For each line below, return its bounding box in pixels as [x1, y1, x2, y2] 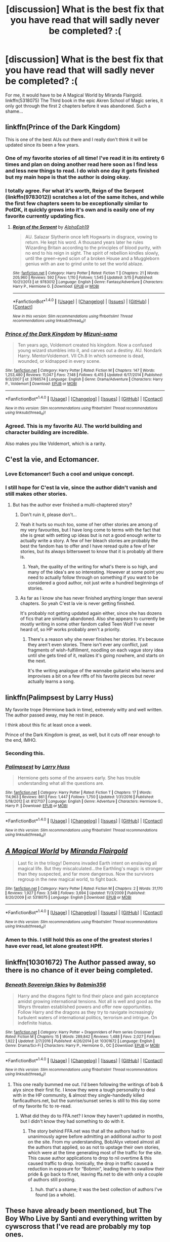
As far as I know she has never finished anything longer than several [20, 595, 163, 601]
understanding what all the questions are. [17, 780, 105, 786]
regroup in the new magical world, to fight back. [17, 876, 118, 882]
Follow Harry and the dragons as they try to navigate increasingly [17, 1009, 154, 1015]
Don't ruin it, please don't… [20, 511, 77, 518]
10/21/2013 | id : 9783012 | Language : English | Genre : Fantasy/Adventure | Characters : [12, 279, 164, 285]
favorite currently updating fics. [5, 212, 86, 219]
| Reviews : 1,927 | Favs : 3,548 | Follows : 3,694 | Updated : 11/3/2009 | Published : [5, 890, 146, 895]
